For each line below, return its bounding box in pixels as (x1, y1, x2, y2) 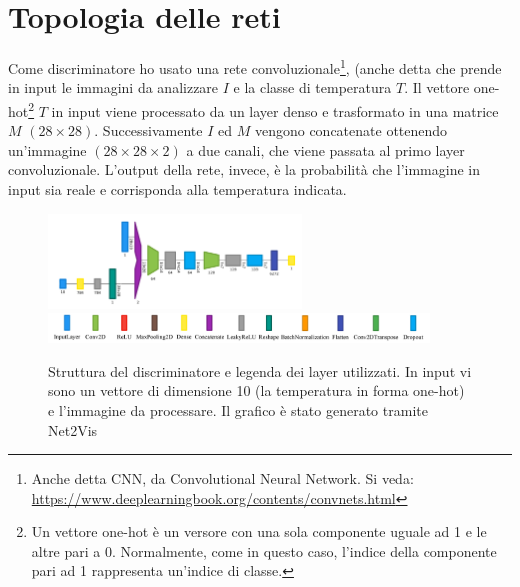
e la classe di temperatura (233, 77, 392, 98)
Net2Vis (48, 419, 98, 440)
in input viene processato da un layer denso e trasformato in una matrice (51, 100, 499, 121)
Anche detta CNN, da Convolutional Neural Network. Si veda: (31, 468, 414, 489)
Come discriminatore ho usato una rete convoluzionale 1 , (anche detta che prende (8, 55, 502, 78)
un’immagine (8, 139, 87, 160)
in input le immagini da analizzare (8, 77, 219, 98)
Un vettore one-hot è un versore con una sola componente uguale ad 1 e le (31, 521, 487, 542)
